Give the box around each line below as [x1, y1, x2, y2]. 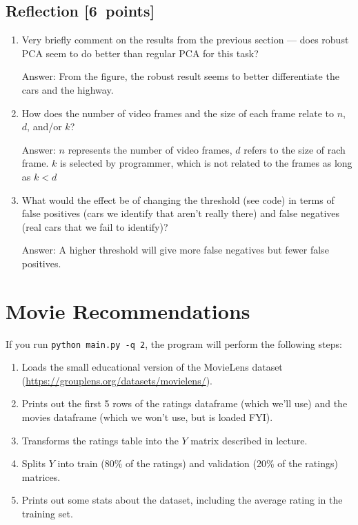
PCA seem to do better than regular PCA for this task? [21, 45, 259, 60]
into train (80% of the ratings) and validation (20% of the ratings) [57, 456, 338, 471]
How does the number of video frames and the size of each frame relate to [21, 105, 335, 120]
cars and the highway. [21, 82, 114, 96]
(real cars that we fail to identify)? [21, 219, 168, 234]
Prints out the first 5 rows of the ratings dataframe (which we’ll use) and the [21, 396, 348, 411]
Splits [21, 456, 46, 471]
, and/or [27, 119, 62, 134]
